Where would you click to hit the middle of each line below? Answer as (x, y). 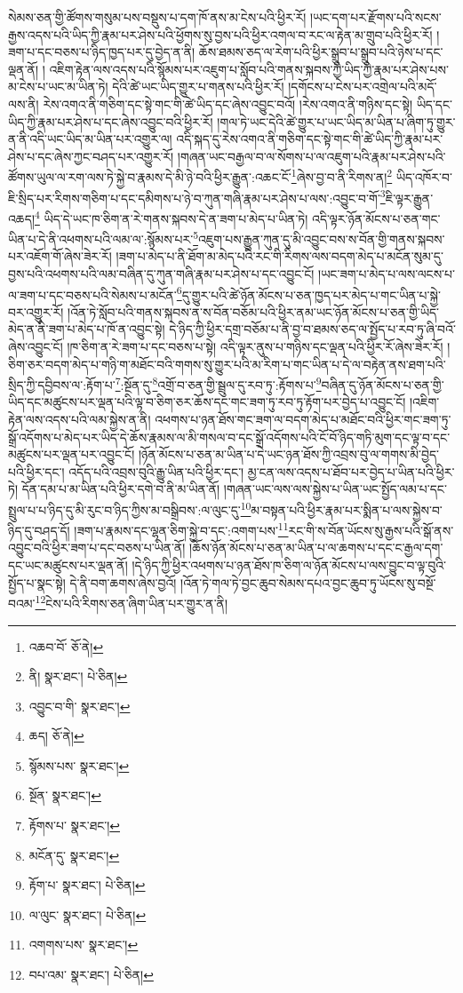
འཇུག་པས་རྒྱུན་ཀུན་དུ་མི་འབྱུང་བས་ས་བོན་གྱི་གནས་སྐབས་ (322, 238)
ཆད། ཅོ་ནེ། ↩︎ (56, 736)
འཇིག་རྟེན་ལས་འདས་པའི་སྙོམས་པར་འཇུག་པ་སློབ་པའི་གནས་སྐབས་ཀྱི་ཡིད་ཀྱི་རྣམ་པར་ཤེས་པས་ (249, 69)
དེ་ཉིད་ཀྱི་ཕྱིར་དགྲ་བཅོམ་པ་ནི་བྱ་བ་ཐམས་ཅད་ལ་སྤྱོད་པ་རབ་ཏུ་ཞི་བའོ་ (312, 329)
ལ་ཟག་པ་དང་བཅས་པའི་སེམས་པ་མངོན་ (92, 294)
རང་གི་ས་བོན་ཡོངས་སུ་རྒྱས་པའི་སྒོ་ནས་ (371, 530)
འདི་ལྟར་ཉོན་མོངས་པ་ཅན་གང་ (376, 218)
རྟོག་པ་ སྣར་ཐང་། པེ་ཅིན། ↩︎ (87, 885)
